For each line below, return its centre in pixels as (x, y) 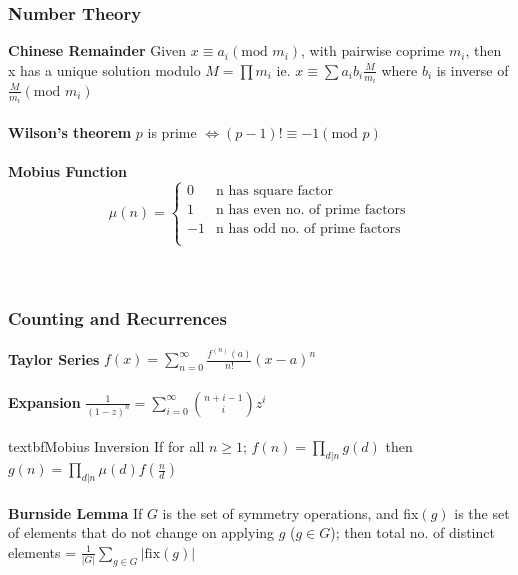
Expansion (44, 401)
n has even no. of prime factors (311, 209)
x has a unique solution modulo (104, 69)
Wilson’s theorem (70, 131)
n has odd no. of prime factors (308, 228)
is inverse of (472, 69)
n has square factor (274, 190)
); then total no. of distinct (412, 532)
